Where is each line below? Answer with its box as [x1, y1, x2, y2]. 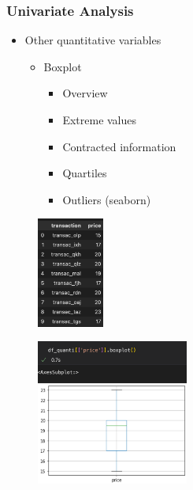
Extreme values [62, 112, 137, 127]
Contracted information [62, 138, 176, 154]
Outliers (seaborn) [62, 191, 151, 207]
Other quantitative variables [24, 32, 161, 48]
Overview [62, 85, 108, 101]
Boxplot [43, 58, 82, 74]
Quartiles [62, 165, 107, 181]
